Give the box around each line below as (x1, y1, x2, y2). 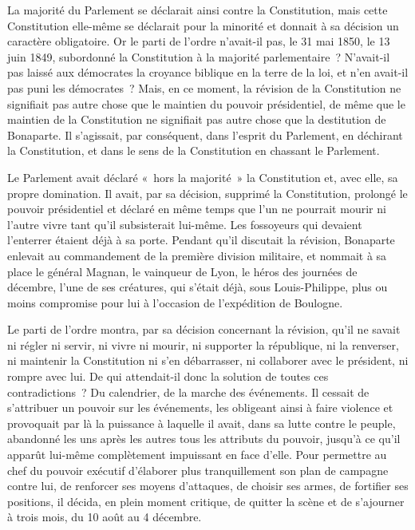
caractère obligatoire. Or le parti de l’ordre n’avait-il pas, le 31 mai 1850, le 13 (7, 33, 390, 49)
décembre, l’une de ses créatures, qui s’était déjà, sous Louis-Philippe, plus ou (7, 279, 388, 295)
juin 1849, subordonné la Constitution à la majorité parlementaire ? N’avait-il (7, 48, 390, 65)
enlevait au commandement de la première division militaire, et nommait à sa (7, 247, 387, 263)
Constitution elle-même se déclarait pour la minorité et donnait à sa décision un (7, 17, 399, 34)
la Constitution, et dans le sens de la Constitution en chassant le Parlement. (7, 142, 380, 159)
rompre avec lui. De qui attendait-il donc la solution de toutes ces (7, 368, 329, 385)
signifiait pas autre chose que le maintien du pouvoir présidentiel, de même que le (7, 95, 405, 112)
